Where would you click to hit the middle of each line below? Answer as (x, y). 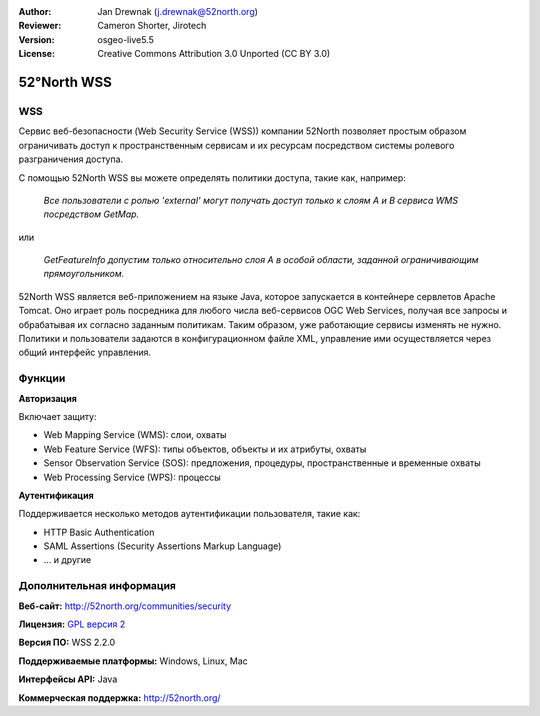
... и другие (67, 560)
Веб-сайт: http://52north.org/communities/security (125, 606)
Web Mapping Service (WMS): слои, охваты (135, 435)
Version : (36, 39)
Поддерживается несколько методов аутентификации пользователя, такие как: (189, 514)
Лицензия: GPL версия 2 (72, 624)
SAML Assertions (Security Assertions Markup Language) (162, 546)
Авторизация (47, 398)
